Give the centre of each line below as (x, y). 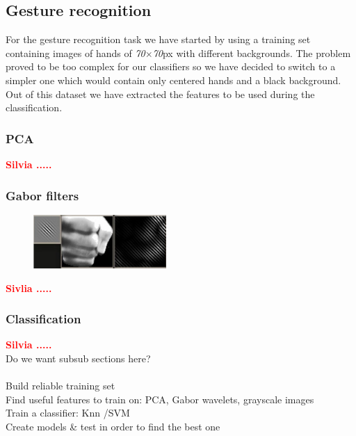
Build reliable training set (60, 386)
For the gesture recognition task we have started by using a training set (158, 39)
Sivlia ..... (29, 288)
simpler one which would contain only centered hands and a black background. (173, 80)
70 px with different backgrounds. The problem (252, 53)
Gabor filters (42, 195)
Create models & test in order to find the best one (113, 426)
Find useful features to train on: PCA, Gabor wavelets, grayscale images (160, 399)
